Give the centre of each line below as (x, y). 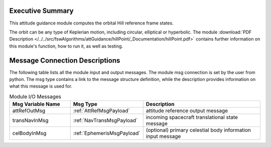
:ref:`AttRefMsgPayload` (101, 111)
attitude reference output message (187, 111)
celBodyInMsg (29, 133)
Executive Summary (41, 11)
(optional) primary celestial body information (198, 130)
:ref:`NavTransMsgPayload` (105, 120)
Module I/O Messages (35, 96)
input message (163, 136)
